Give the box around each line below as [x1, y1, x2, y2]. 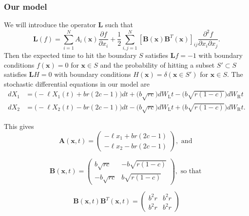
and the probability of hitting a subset [100, 59, 215, 70]
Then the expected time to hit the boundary [4, 50, 137, 60]
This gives [4, 121, 34, 131]
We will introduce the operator [4, 19, 96, 30]
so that [180, 168, 202, 175]
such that [105, 19, 134, 30]
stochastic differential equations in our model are [4, 78, 150, 89]
